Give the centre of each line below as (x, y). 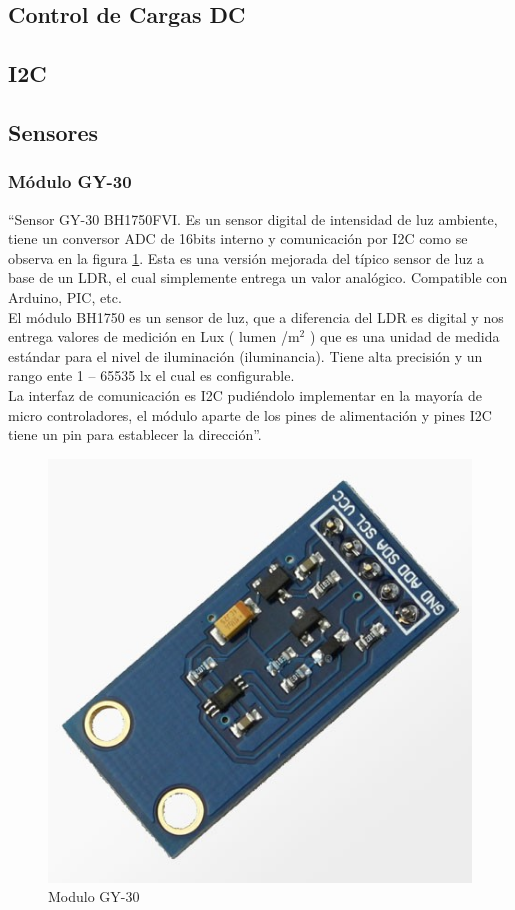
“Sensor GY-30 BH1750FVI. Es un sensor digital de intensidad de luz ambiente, (253, 218)
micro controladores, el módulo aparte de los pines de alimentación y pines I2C (250, 414)
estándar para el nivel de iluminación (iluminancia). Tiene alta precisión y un (245, 355)
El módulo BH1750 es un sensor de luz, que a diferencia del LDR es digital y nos (256, 316)
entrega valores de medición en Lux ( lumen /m (154, 336)
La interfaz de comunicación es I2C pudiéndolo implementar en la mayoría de (245, 394)
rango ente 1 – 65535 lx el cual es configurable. (151, 375)
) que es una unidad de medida (404, 336)
